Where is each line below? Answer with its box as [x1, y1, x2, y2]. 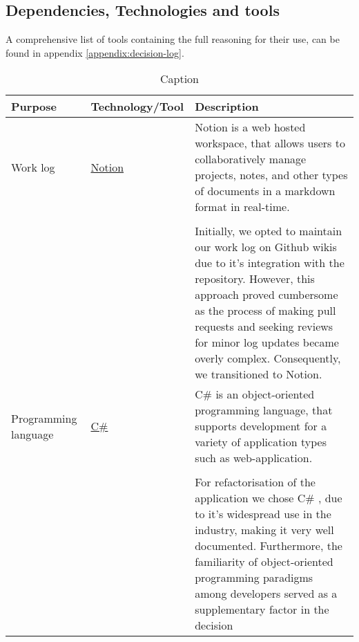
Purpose [11, 98, 57, 115]
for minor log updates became [195, 334, 339, 351]
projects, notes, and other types [195, 167, 348, 183]
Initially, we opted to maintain [195, 223, 342, 239]
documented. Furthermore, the [195, 538, 342, 554]
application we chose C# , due [195, 490, 342, 506]
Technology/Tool [90, 98, 184, 115]
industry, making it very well [195, 522, 334, 538]
